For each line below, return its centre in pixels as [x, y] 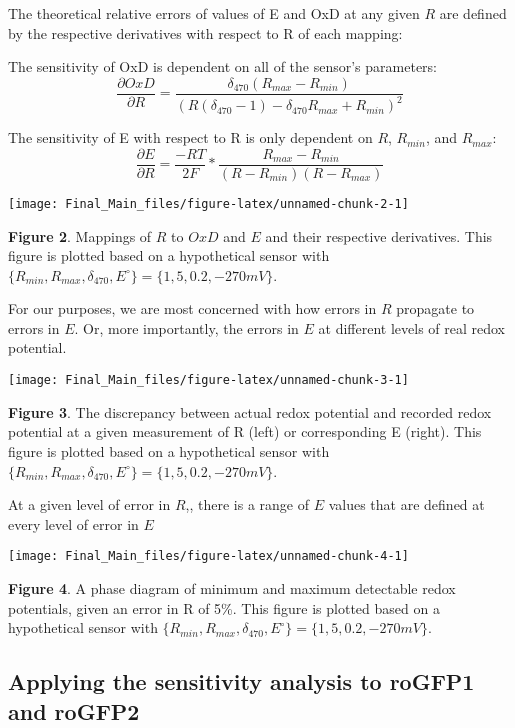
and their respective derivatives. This [379, 235]
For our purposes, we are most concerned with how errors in [192, 308]
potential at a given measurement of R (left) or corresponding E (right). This [245, 431]
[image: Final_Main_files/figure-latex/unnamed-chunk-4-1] [208, 556]
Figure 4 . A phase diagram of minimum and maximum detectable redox [232, 587]
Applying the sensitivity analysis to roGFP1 [241, 681]
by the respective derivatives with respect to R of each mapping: [205, 32]
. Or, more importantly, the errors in [186, 327]
